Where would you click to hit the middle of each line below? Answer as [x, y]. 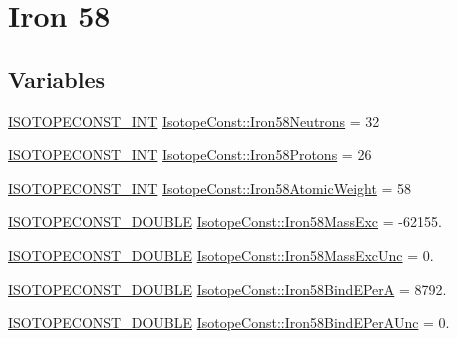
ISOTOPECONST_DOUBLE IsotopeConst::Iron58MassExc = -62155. [225, 221]
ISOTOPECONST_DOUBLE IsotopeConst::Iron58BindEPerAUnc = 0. [229, 322]
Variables [57, 78]
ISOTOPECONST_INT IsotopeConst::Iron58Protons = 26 [190, 154]
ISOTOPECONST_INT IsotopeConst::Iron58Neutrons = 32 [194, 120]
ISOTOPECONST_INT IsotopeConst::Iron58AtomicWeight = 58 [210, 187]
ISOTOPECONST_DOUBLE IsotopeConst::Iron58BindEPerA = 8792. [227, 288]
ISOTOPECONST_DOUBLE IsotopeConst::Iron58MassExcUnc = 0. [221, 254]
